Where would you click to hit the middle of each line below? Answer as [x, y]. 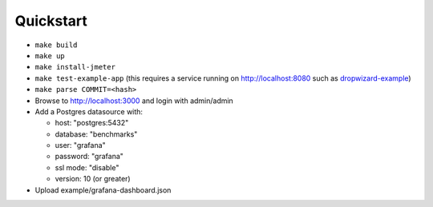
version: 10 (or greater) [93, 179]
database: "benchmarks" [96, 134]
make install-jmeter [75, 67]
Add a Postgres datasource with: [89, 111]
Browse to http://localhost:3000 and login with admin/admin [134, 101]
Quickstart [51, 21]
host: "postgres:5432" [92, 123]
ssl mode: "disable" [87, 167]
